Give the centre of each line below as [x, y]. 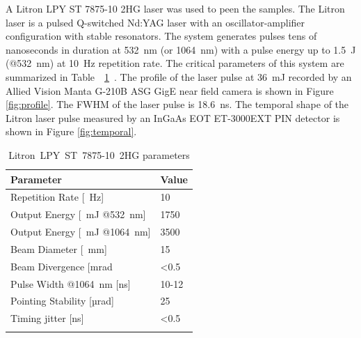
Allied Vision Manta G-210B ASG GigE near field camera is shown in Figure [170, 90]
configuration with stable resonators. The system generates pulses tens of [161, 36]
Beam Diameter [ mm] [59, 248]
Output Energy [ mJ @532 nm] [78, 214]
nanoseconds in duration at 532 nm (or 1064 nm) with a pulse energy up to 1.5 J [181, 49]
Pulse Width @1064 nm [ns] [71, 283]
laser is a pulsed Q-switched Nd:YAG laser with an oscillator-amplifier [155, 22]
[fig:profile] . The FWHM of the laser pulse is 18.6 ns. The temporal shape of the [177, 104]
